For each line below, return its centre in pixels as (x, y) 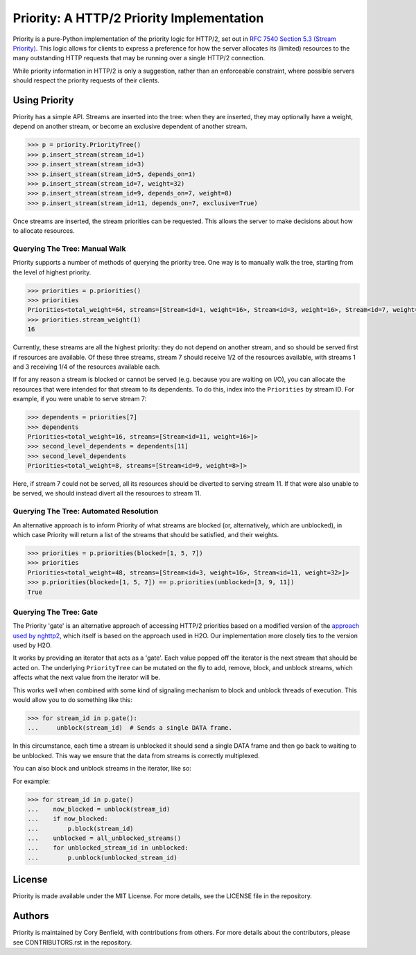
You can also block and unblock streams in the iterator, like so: (102, 769)
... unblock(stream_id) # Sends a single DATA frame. (130, 728)
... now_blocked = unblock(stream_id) (99, 809)
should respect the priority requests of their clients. (86, 80)
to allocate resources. (44, 231)
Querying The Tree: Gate (55, 612)
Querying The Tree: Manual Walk (69, 248)
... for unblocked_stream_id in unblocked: (108, 848)
